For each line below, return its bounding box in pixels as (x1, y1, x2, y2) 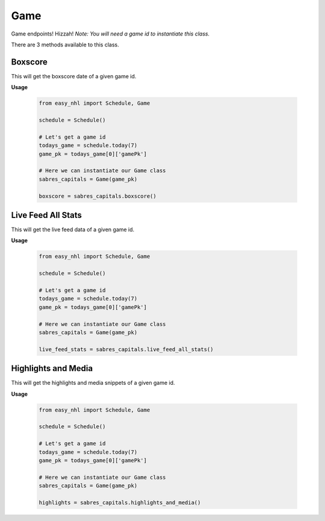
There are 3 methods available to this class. (11, 41, 120, 48)
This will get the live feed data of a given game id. (11, 226, 135, 233)
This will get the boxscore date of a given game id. (11, 72, 137, 80)
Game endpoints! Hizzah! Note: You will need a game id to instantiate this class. (11, 30, 210, 37)
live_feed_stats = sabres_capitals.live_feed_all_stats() (39, 346, 214, 352)
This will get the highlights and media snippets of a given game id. (11, 379, 175, 387)
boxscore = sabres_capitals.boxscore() (39, 193, 156, 199)
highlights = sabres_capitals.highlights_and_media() (39, 499, 201, 506)
